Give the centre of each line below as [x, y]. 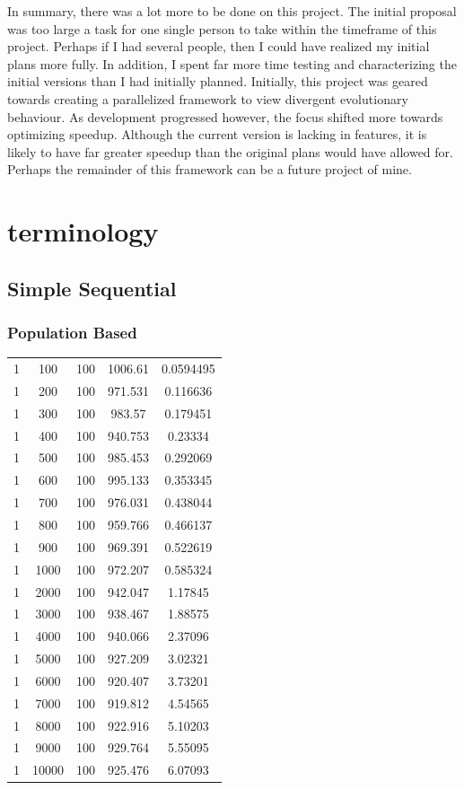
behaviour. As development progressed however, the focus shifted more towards [225, 116]
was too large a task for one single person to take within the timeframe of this [222, 28]
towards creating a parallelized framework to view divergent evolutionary [208, 98]
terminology [83, 231]
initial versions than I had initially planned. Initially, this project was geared [218, 81]
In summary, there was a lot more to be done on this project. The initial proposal [232, 11]
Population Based [72, 333]
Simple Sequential [92, 288]
